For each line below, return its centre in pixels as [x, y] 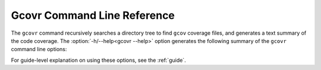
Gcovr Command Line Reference [93, 15]
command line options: [39, 49]
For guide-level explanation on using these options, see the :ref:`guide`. [99, 60]
